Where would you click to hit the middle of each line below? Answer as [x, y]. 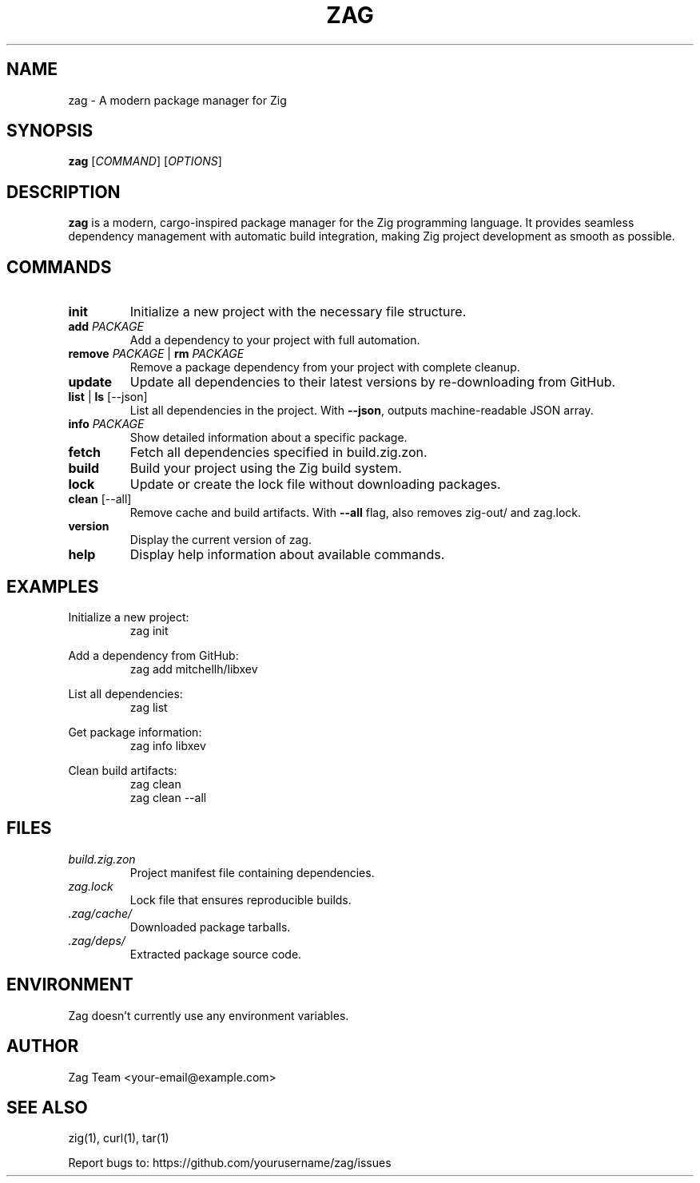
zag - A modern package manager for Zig [177, 100]
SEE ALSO [47, 1107]
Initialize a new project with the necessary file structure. [298, 312]
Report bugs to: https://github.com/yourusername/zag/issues [230, 1163]
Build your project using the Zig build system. [266, 468]
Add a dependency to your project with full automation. [275, 340]
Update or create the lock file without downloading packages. [315, 484]
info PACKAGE [106, 424]
